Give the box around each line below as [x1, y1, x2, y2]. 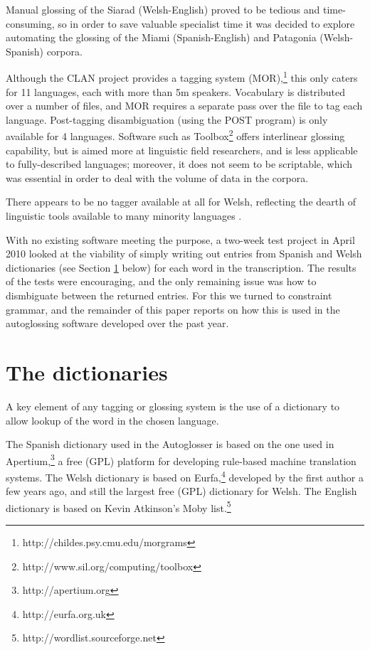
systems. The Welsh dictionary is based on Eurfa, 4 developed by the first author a [6, 467, 364, 484]
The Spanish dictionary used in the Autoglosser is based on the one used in [6, 437, 334, 452]
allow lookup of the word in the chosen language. [6, 412, 219, 427]
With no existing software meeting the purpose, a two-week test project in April [6, 232, 355, 247]
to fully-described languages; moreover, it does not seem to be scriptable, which [6, 156, 353, 171]
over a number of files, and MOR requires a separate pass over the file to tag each [6, 98, 363, 113]
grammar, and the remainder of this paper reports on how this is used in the [6, 302, 340, 316]
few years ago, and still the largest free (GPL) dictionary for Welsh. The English [6, 484, 357, 499]
